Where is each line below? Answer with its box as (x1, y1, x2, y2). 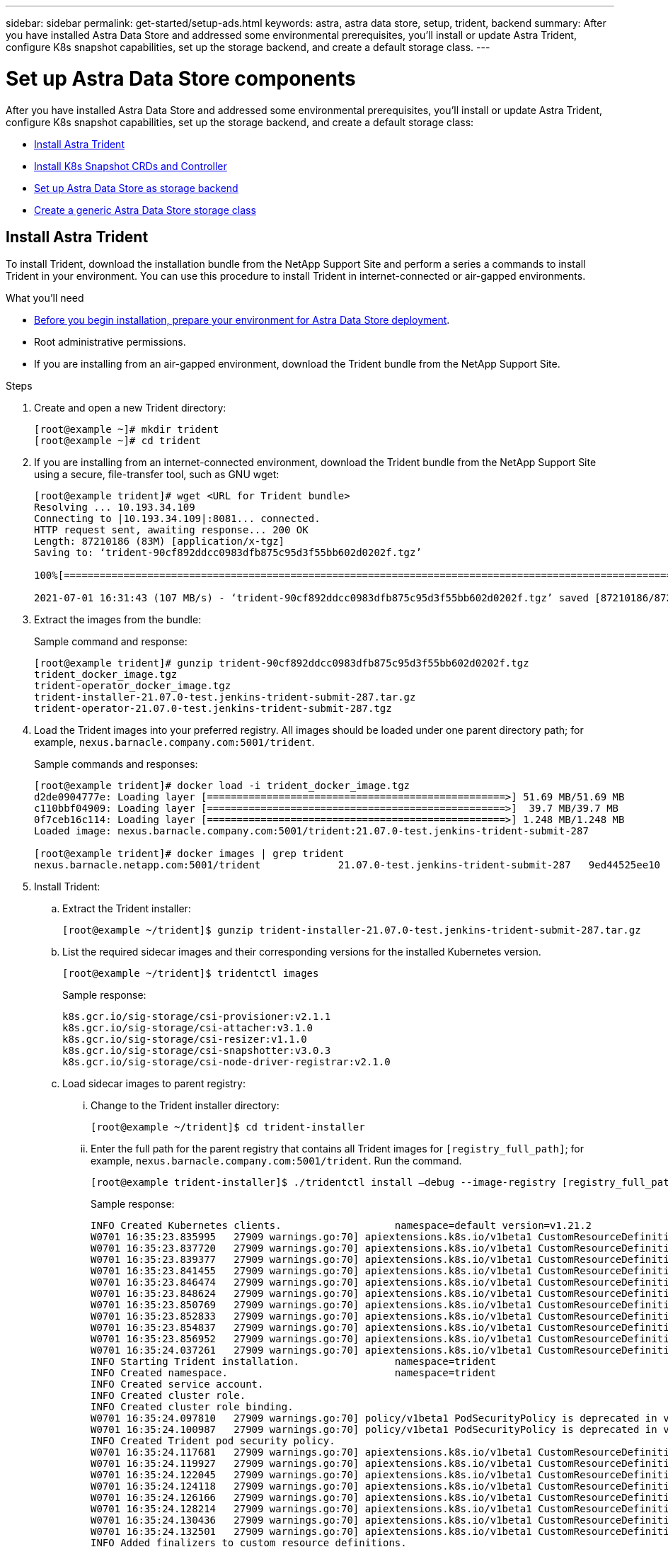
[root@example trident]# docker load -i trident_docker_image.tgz (34, 780, 410, 792)
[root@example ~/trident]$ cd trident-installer (91, 1121, 365, 1133)
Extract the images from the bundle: (34, 613, 202, 626)
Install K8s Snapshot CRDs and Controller (34, 159, 227, 172)
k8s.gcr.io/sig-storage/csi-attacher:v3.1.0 (62, 1022, 313, 1034)
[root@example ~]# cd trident (34, 435, 202, 447)
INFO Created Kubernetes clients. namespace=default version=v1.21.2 (91, 1220, 592, 1232)
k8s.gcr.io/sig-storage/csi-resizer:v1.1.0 (62, 1033, 307, 1045)
